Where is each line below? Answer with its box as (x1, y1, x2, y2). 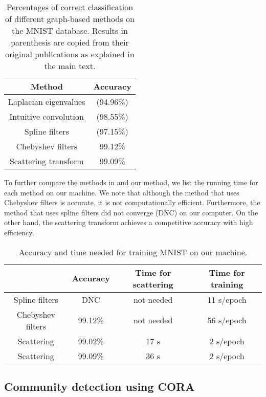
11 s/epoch (207, 293, 247, 305)
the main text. (44, 60, 96, 72)
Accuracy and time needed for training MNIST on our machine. (18, 246, 248, 258)
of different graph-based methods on (5, 13, 135, 25)
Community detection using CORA (4, 378, 195, 394)
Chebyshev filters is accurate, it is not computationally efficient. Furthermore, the (4, 197, 260, 208)
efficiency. (4, 227, 34, 237)
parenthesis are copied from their (11, 36, 129, 48)
